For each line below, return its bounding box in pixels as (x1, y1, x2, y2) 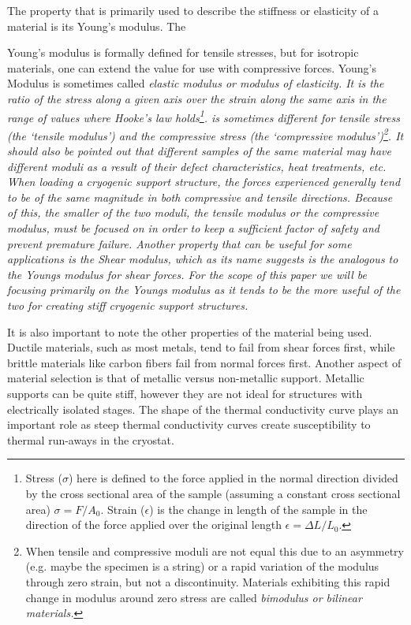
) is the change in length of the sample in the (149, 500, 368, 517)
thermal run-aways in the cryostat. (7, 431, 174, 448)
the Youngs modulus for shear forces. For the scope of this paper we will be (7, 266, 367, 282)
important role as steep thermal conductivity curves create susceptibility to (7, 416, 371, 433)
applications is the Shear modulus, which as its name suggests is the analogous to (7, 251, 398, 267)
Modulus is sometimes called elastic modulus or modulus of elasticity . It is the (7, 75, 384, 91)
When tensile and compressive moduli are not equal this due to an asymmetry (25, 542, 405, 559)
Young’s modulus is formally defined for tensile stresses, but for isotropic (7, 44, 359, 61)
